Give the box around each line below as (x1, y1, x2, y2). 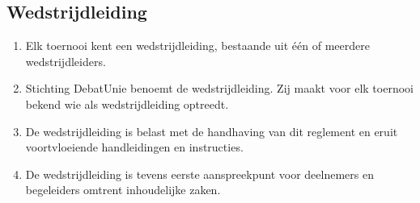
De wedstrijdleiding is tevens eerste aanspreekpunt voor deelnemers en (25, 165, 374, 182)
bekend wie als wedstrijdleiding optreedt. (25, 95, 229, 112)
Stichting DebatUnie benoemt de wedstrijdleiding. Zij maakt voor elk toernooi (25, 80, 414, 97)
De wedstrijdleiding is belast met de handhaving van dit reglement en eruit (25, 122, 398, 139)
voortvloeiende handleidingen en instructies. (25, 139, 244, 155)
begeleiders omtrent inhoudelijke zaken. (25, 181, 221, 198)
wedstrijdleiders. (25, 52, 106, 69)
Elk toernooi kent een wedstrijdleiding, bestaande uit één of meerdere (25, 37, 370, 54)
